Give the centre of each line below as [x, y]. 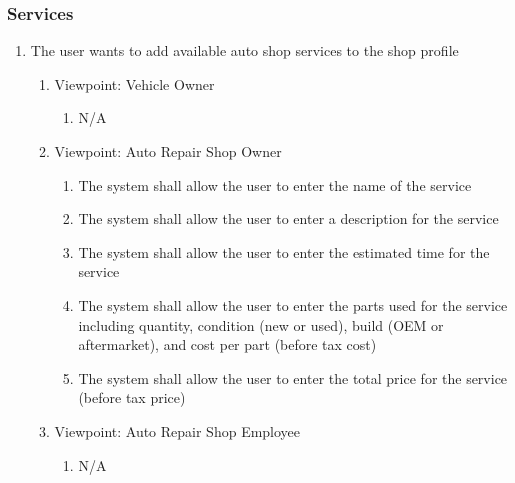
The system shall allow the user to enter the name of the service [275, 184]
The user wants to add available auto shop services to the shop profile [244, 50]
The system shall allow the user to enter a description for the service [288, 218]
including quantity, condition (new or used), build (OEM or [261, 324]
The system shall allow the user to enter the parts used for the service [293, 304]
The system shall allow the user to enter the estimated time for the [284, 251]
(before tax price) [132, 397]
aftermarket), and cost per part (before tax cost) [227, 344]
